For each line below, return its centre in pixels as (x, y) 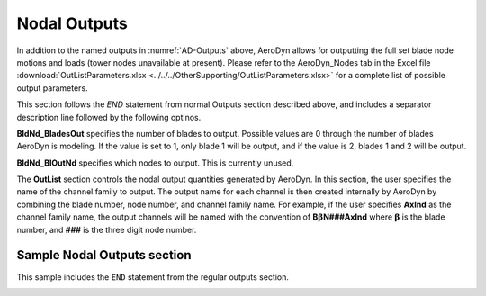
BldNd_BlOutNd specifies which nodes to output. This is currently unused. (155, 163)
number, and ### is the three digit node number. (107, 229)
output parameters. (53, 88)
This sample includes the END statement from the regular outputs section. (153, 277)
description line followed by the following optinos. (109, 117)
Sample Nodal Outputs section (104, 255)
